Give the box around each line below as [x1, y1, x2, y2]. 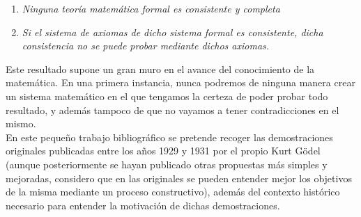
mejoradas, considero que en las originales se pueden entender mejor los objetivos [6, 170, 352, 185]
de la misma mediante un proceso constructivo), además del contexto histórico [6, 184, 340, 199]
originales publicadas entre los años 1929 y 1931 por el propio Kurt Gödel [6, 143, 321, 158]
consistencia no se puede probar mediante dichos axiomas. [22, 38, 270, 53]
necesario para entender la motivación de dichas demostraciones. [6, 198, 280, 212]
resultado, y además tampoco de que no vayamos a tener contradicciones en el [6, 102, 339, 117]
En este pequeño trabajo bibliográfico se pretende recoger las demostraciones [6, 129, 333, 144]
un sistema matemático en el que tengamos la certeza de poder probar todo [6, 88, 328, 103]
